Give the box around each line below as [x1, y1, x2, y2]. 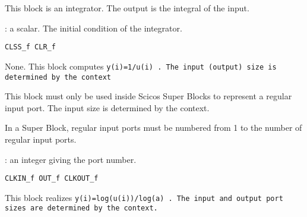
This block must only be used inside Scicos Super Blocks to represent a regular [5, 90, 292, 102]
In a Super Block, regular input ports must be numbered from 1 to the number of [5, 121, 302, 134]
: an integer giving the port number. [5, 153, 137, 165]
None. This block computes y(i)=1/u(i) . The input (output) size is [5, 59, 277, 72]
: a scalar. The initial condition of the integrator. [5, 21, 182, 34]
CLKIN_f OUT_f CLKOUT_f [5, 174, 99, 183]
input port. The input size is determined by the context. [5, 101, 210, 114]
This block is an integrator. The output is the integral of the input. [5, 2, 249, 14]
